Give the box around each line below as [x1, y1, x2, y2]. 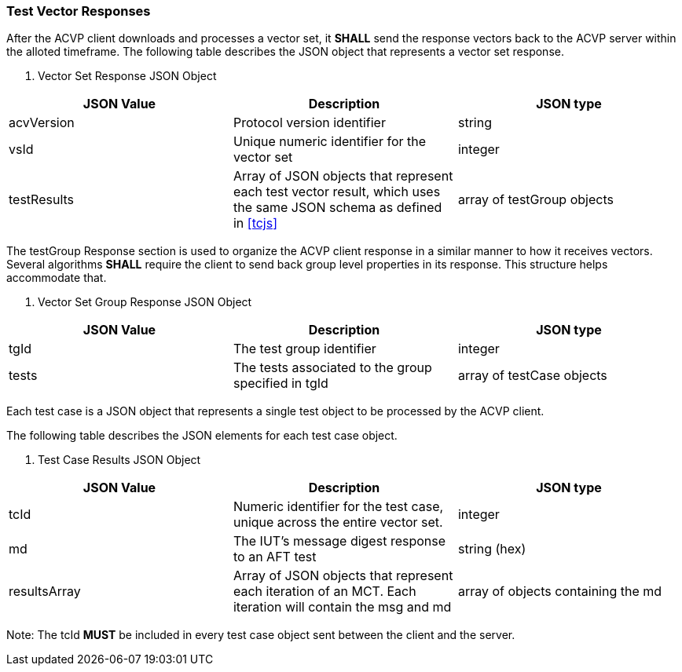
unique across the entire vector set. [233, 514, 443, 531]
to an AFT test [233, 549, 317, 565]
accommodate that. [6, 271, 107, 285]
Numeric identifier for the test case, [233, 499, 444, 515]
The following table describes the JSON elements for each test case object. [6, 429, 398, 443]
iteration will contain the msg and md [233, 599, 452, 615]
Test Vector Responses [6, 3, 151, 19]
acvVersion [9, 115, 75, 131]
